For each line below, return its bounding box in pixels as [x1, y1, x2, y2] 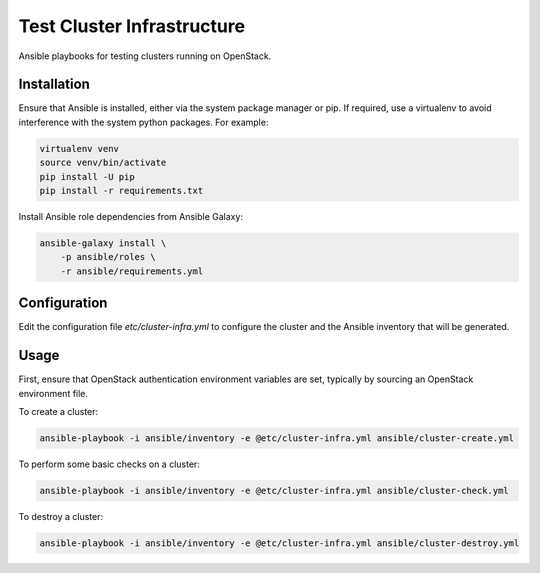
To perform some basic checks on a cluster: [18, 458, 200, 470]
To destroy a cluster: [18, 510, 104, 522]
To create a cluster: [18, 405, 99, 417]
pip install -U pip [39, 171, 135, 182]
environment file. [18, 387, 89, 399]
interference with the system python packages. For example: [18, 116, 269, 128]
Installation [18, 76, 90, 93]
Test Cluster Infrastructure [18, 15, 245, 37]
